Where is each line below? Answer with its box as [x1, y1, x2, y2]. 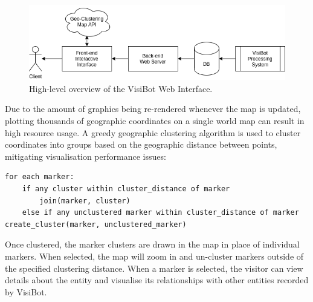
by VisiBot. [5, 285, 47, 298]
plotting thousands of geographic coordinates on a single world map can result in [5, 114, 305, 127]
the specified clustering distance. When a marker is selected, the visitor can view [5, 261, 303, 274]
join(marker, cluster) [39, 196, 131, 205]
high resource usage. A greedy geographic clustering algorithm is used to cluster [5, 126, 301, 139]
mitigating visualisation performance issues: [5, 149, 166, 162]
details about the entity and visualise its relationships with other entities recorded [5, 274, 309, 286]
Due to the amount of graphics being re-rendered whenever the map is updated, [5, 102, 301, 115]
